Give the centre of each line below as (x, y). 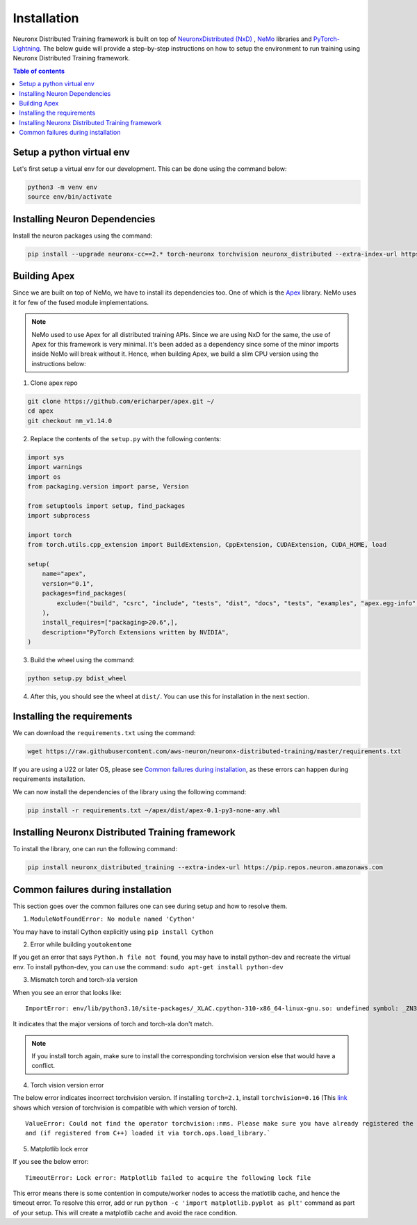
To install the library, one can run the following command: (95, 849)
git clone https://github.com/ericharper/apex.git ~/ (121, 402)
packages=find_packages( (84, 593)
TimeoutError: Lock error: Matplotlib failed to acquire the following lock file (168, 1177)
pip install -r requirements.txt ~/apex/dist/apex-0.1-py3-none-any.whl (154, 810)
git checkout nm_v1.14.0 (70, 421)
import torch (50, 535)
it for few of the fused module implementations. (81, 302)
